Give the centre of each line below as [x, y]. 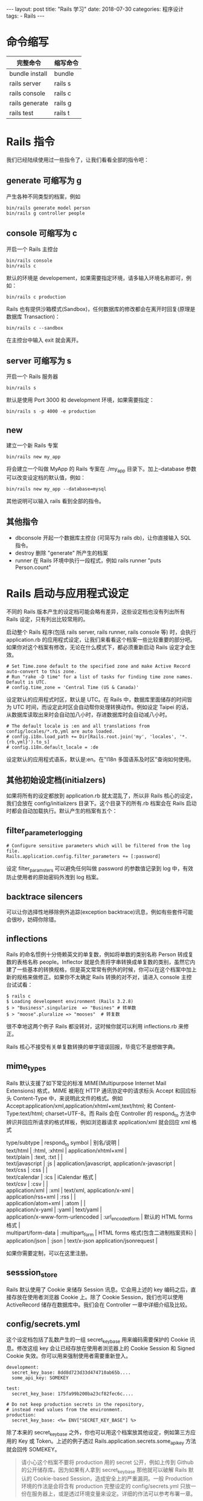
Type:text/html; [25, 1113]
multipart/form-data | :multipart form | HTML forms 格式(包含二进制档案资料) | [101, 1233]
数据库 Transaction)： [33, 316]
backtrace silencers [45, 897]
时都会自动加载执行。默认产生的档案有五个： [62, 811]
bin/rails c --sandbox [35, 328]
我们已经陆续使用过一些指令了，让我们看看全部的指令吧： [78, 159]
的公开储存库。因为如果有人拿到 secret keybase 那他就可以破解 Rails [104, 1471]
